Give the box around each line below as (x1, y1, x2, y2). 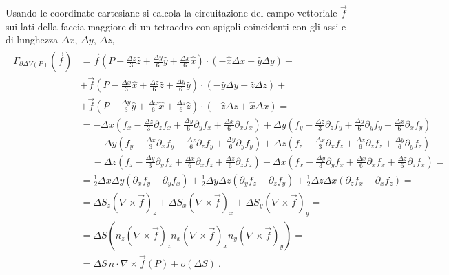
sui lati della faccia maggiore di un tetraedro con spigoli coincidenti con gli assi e (6, 19, 346, 33)
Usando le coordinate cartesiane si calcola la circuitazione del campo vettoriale (6, 5, 337, 20)
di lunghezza (6, 32, 59, 47)
